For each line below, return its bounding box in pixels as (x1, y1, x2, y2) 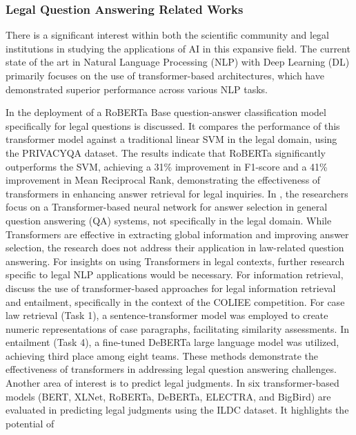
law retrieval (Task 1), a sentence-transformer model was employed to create (6, 308, 328, 322)
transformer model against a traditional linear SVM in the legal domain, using (6, 132, 337, 146)
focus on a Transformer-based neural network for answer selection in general (6, 200, 328, 214)
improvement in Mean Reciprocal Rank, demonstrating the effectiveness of (6, 173, 321, 187)
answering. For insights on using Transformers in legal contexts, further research (6, 253, 345, 268)
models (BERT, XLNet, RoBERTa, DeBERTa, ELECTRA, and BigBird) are (6, 389, 331, 403)
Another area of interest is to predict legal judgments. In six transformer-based (6, 376, 339, 390)
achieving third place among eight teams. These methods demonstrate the (6, 348, 319, 362)
